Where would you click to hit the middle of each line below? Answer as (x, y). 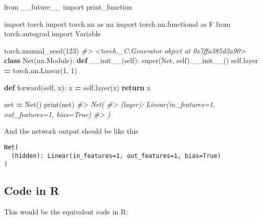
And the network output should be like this (71, 131)
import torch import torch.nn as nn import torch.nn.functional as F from (117, 23)
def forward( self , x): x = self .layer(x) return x (77, 87)
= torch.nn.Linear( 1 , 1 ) (41, 70)
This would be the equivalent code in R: (66, 212)
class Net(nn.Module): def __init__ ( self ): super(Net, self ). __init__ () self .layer (131, 60)
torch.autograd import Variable (53, 34)
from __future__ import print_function (68, 7)
